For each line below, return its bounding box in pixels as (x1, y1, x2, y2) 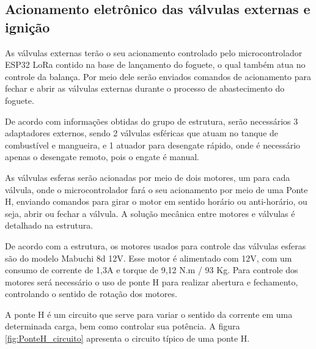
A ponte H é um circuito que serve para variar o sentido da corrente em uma (5, 307, 293, 320)
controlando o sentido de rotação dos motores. (5, 287, 177, 300)
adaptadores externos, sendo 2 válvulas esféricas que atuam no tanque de (5, 127, 279, 139)
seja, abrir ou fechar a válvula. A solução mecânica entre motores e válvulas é (5, 207, 295, 219)
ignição (5, 17, 50, 36)
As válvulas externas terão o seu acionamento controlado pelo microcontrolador (5, 46, 303, 59)
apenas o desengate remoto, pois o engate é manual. (5, 150, 199, 163)
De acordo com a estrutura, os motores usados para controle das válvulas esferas (5, 239, 306, 252)
